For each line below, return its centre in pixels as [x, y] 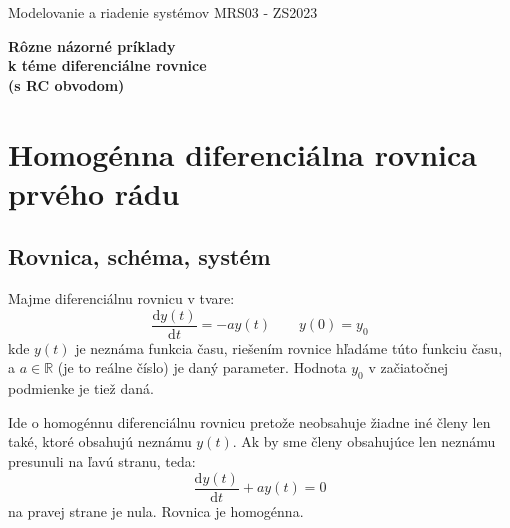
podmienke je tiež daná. [81, 388]
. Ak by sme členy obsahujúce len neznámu [364, 441]
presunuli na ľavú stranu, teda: [102, 460]
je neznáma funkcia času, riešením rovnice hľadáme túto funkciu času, [289, 347]
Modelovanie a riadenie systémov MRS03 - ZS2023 [163, 12]
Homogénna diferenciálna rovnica [242, 153]
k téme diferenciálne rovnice [107, 65]
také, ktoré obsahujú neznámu [100, 441]
